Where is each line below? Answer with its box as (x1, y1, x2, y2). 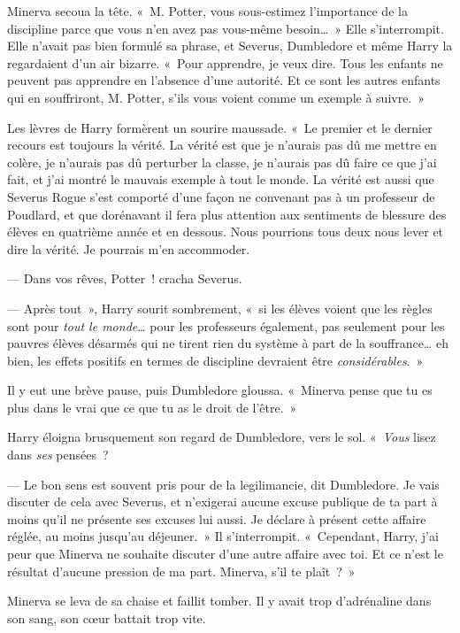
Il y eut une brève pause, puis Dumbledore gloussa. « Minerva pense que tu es (7, 381, 433, 399)
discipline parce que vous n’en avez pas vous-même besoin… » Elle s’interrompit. (7, 19, 444, 37)
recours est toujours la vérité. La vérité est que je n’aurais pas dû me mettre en (7, 135, 437, 154)
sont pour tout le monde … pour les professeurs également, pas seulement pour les (7, 316, 445, 335)
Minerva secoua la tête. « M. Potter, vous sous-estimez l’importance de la (7, 2, 408, 19)
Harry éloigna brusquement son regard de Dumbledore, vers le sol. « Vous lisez (7, 428, 436, 446)
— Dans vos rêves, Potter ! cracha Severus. (7, 269, 242, 288)
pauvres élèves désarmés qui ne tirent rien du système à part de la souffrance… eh (7, 334, 448, 352)
